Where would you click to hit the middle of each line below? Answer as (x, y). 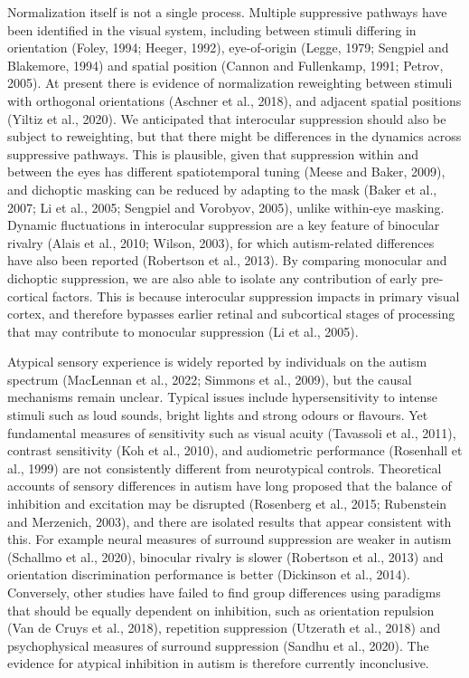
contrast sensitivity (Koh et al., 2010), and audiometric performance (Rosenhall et (235, 450)
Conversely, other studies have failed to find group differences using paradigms (224, 592)
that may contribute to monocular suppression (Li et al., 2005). (183, 331)
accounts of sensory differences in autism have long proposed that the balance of (230, 486)
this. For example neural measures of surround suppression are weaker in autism (230, 539)
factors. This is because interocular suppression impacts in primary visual (256, 296)
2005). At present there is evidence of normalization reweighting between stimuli (230, 83)
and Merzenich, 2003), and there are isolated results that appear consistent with (230, 521)
